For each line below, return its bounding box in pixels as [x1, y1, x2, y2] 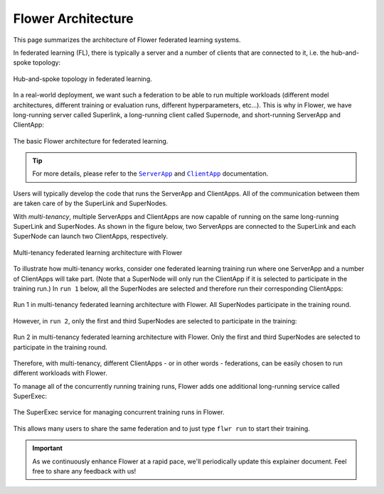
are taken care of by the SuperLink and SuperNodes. [13, 199, 168, 208]
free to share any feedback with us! [32, 467, 137, 476]
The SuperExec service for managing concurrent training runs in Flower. [13, 408, 225, 417]
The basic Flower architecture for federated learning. [13, 136, 169, 145]
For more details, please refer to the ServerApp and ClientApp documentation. [32, 169, 269, 178]
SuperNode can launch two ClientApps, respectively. [13, 232, 169, 241]
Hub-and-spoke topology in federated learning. [13, 75, 152, 83]
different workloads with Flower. [13, 369, 108, 377]
